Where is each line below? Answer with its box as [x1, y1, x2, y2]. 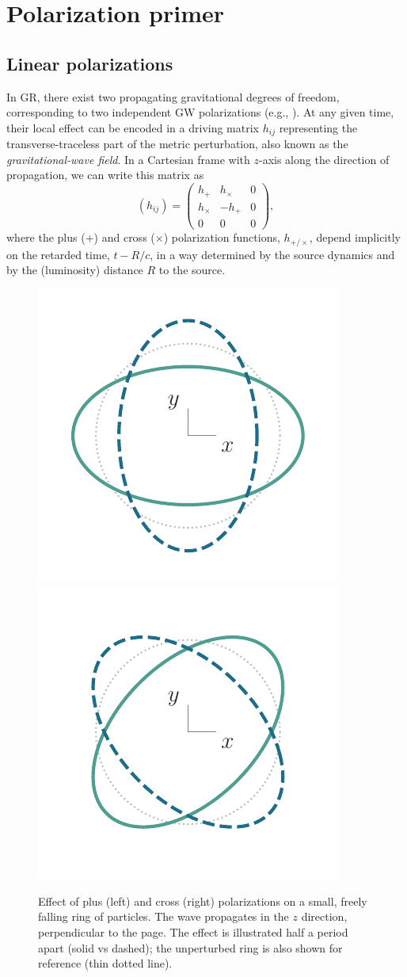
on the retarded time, [6, 246, 110, 262]
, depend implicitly [309, 229, 401, 246]
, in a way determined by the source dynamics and [150, 246, 395, 262]
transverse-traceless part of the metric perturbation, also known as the [6, 135, 348, 152]
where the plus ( [6, 229, 86, 246]
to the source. [158, 261, 226, 278]
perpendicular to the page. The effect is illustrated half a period [38, 924, 348, 941]
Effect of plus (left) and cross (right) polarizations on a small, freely [38, 892, 367, 909]
